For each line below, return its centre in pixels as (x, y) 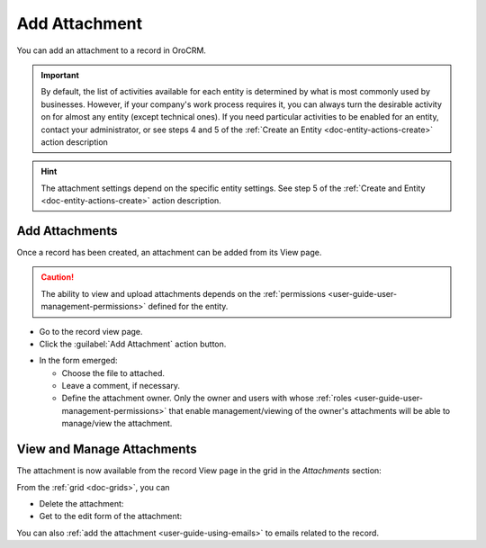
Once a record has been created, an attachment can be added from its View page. (169, 252)
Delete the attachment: (81, 503)
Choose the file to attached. (113, 373)
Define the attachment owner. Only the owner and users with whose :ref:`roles (207, 398)
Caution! (58, 277)
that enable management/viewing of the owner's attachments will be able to (309, 410)
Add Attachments (67, 231)
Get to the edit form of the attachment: (111, 517)
